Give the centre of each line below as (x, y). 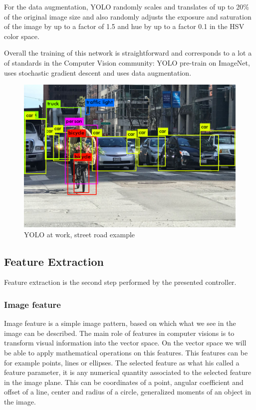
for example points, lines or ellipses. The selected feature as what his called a (122, 362)
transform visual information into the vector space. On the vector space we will (125, 343)
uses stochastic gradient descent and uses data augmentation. (98, 72)
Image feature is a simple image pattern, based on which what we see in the (120, 323)
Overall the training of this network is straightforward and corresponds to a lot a (128, 53)
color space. (22, 36)
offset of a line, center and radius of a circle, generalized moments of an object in (128, 392)
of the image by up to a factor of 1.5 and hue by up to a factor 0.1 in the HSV (124, 26)
